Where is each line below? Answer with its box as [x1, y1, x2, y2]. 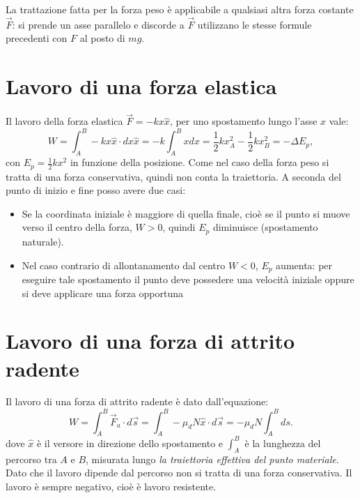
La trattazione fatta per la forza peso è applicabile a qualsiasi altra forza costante [6, 2, 354, 16]
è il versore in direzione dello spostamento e [36, 435, 224, 450]
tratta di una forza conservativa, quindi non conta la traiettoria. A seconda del [6, 169, 341, 183]
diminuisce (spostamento [212, 220, 318, 234]
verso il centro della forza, [22, 220, 132, 234]
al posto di [79, 31, 125, 45]
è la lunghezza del [244, 435, 321, 450]
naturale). [22, 234, 64, 248]
